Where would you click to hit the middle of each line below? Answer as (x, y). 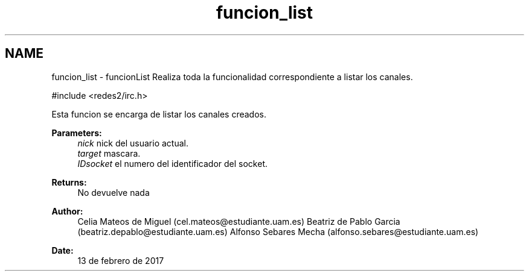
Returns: (69, 182)
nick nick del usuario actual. (133, 143)
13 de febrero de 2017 (121, 260)
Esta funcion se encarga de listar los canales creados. (159, 114)
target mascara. (109, 153)
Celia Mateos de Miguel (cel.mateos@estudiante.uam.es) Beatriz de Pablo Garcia (239, 221)
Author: (67, 211)
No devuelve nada (114, 192)
